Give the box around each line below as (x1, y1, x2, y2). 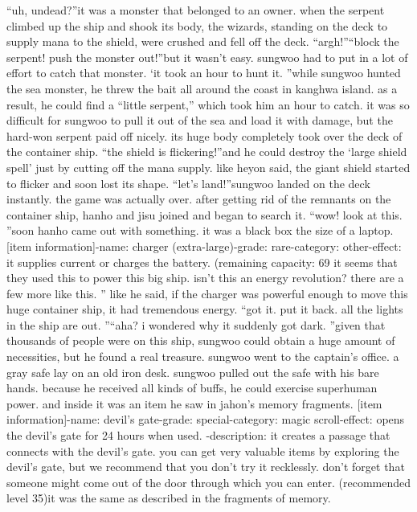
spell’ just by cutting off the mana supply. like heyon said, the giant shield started (6, 158, 411, 175)
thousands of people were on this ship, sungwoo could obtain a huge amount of (6, 332, 395, 349)
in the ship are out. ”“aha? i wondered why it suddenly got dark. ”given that (6, 316, 386, 333)
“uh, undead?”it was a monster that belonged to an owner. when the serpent (6, 2, 385, 18)
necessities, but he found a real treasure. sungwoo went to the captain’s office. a (6, 348, 399, 365)
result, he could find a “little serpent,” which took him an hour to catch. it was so (6, 96, 410, 113)
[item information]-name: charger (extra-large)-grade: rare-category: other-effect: (6, 237, 402, 254)
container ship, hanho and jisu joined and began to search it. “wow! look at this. (6, 206, 403, 223)
